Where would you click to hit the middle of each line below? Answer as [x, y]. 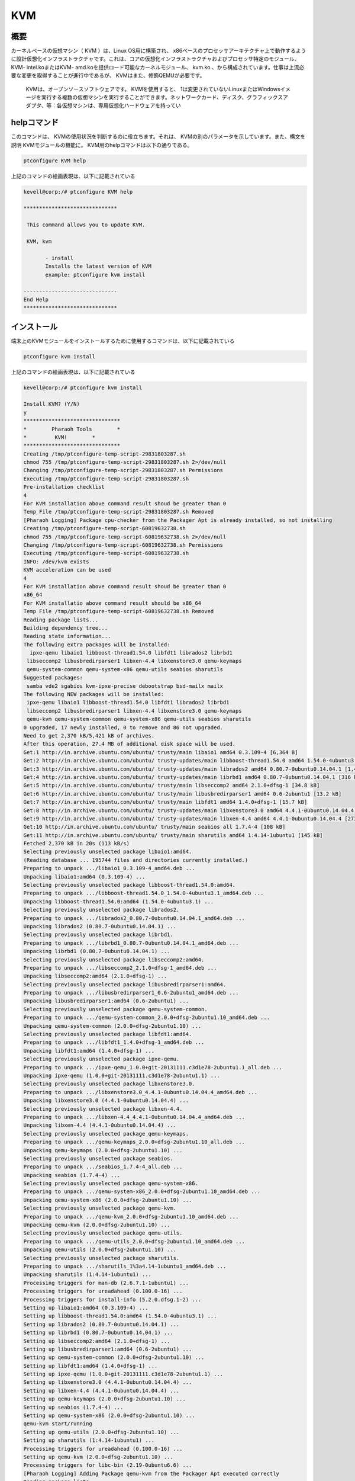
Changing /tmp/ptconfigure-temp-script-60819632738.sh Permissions [123, 545]
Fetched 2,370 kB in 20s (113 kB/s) [77, 844]
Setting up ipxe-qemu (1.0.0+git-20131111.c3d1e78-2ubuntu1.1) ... [123, 1374]
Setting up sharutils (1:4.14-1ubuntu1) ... [89, 1440]
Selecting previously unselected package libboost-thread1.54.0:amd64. [130, 885]
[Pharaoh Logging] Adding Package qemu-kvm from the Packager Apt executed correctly [151, 1473]
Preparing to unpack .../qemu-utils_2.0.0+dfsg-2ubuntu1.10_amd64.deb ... [134, 1241]
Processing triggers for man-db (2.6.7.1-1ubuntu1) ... [106, 1283]
